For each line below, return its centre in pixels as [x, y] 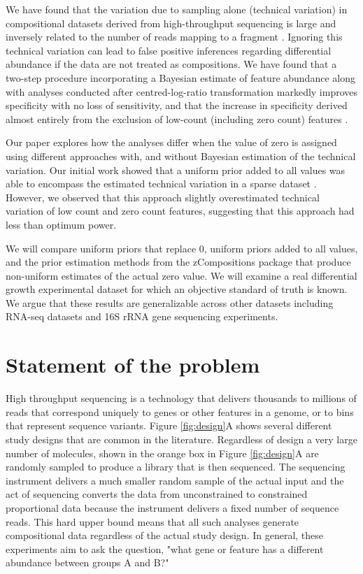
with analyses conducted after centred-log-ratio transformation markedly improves [182, 91]
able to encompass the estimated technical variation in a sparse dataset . [161, 184]
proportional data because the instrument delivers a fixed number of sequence [172, 507]
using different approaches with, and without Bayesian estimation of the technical [181, 156]
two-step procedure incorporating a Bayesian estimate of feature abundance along [180, 77]
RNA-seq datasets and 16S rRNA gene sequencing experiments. [142, 316]
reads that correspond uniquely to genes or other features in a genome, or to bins [180, 411]
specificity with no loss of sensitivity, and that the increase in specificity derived [177, 105]
